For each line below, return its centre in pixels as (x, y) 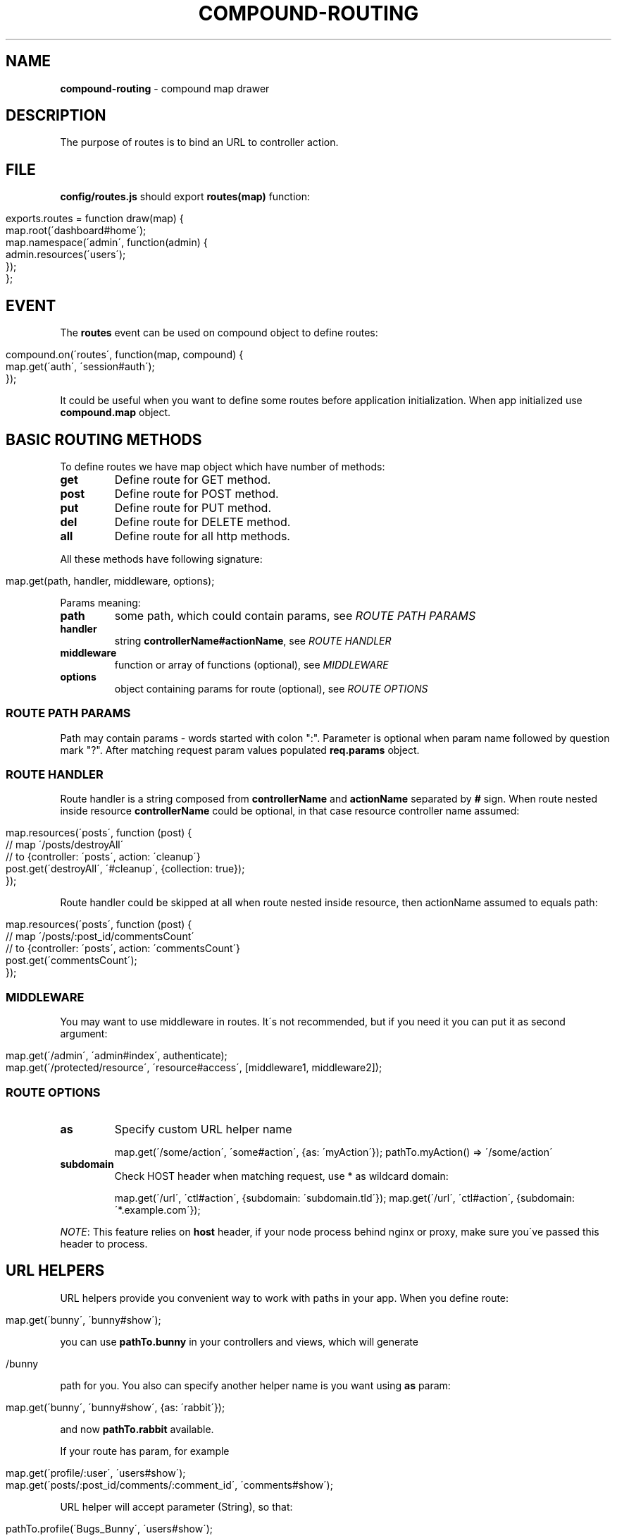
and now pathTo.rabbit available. (137, 1429)
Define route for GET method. (193, 479)
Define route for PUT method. (193, 507)
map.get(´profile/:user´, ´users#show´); (96, 1473)
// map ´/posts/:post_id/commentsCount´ (100, 937)
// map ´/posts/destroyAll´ (65, 845)
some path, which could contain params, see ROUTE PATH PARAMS (295, 615)
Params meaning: (100, 602)
